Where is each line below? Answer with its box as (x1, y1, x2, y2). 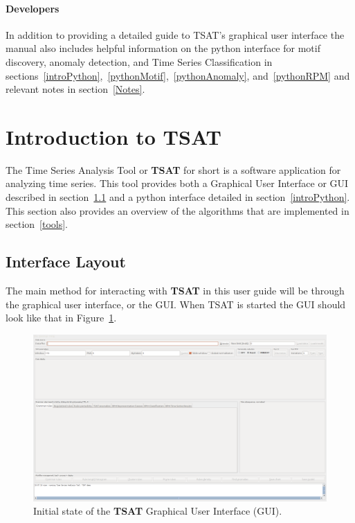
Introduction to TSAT (6, 122, 221, 150)
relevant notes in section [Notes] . (6, 82, 145, 96)
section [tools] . (6, 217, 69, 231)
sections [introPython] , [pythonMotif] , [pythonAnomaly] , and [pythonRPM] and (6, 68, 350, 82)
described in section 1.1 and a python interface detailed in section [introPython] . (6, 190, 350, 204)
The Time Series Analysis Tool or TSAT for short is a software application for (6, 162, 341, 177)
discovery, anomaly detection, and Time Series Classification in (6, 54, 273, 69)
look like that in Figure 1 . (6, 310, 117, 325)
